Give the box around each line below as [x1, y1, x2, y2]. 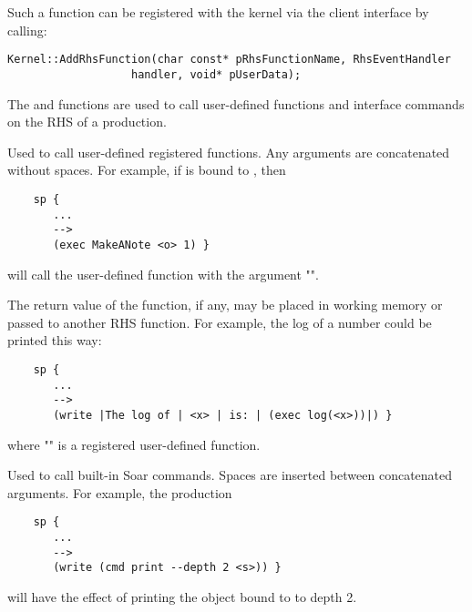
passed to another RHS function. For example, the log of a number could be [7, 312, 432, 331]
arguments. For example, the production [7, 483, 232, 502]
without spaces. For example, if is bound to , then [7, 160, 286, 179]
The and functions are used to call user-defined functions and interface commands [7, 94, 465, 113]
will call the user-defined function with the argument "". [7, 264, 319, 283]
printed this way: [7, 331, 102, 350]
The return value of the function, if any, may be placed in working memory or [7, 295, 443, 314]
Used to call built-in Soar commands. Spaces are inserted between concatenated [7, 465, 453, 484]
